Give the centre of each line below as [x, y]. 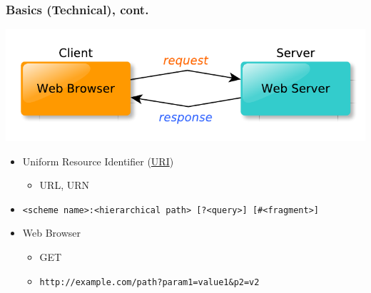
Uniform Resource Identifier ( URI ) [98, 161]
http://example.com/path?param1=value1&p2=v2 [149, 282]
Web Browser [52, 233]
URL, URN [65, 185]
